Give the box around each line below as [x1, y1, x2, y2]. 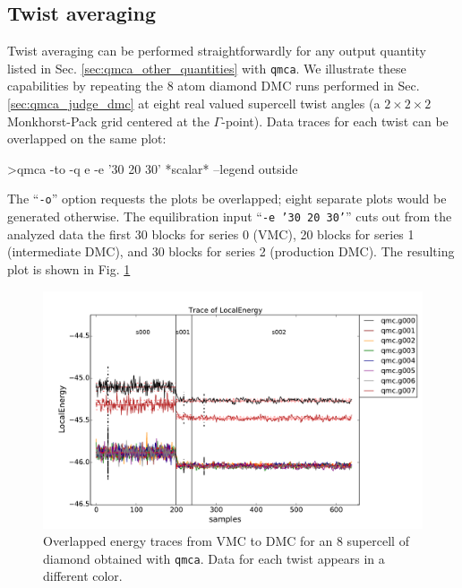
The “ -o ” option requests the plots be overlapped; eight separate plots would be [7, 189, 447, 208]
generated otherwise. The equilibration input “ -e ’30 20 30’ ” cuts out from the [7, 207, 452, 226]
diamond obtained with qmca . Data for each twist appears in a [43, 549, 385, 567]
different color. [43, 566, 123, 585]
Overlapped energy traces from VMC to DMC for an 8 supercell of [43, 532, 409, 550]
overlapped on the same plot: [7, 129, 167, 148]
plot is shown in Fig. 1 [7, 259, 131, 278]
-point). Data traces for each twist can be [221, 111, 449, 130]
